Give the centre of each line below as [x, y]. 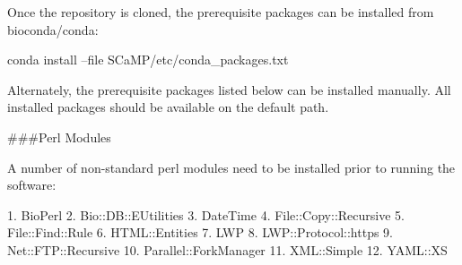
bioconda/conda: [53, 29]
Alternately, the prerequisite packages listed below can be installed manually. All [229, 89]
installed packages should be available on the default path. [168, 107]
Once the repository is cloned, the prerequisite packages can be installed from [221, 12]
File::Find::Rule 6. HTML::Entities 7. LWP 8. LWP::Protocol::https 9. [200, 232]
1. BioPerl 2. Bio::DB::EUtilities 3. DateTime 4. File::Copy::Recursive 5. [206, 214]
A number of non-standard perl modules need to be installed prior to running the [231, 167]
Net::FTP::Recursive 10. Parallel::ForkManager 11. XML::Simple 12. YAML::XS [227, 249]
